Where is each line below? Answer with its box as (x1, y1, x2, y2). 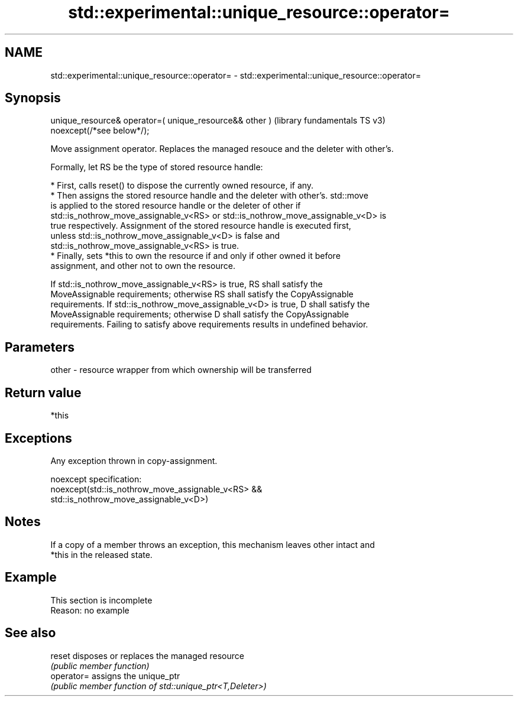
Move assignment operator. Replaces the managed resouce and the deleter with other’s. (50, 144, 394, 154)
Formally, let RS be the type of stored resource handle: (50, 162, 263, 173)
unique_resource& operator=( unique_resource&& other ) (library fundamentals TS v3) (50, 115, 386, 126)
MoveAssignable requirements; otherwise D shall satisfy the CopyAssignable (50, 309, 349, 320)
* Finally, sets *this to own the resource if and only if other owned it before (50, 251, 341, 261)
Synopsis (5, 90, 61, 106)
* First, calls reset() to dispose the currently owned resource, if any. (50, 180, 314, 191)
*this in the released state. (50, 549, 153, 560)
